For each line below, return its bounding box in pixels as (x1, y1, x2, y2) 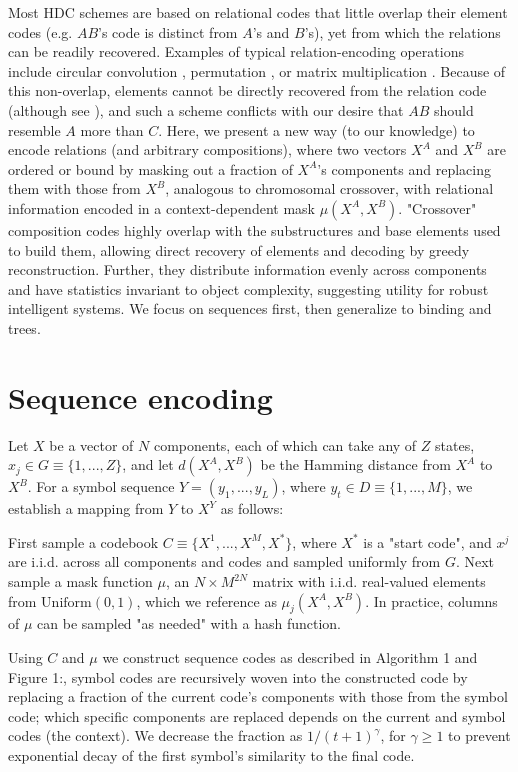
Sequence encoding (8, 376, 273, 417)
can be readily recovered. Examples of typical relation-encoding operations (8, 41, 464, 62)
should (434, 99, 474, 120)
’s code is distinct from (98, 21, 238, 42)
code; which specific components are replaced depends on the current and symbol (8, 705, 506, 726)
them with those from (8, 178, 141, 199)
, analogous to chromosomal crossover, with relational (165, 178, 494, 199)
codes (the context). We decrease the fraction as (8, 725, 303, 746)
